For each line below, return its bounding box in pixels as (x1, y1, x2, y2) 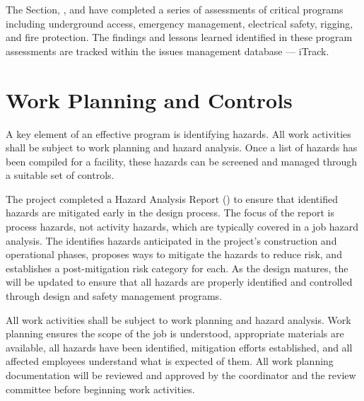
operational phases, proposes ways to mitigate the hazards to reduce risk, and (6, 247, 342, 262)
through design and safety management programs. (6, 289, 223, 303)
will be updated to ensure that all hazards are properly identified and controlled (6, 274, 353, 289)
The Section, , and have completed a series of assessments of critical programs (6, 2, 344, 16)
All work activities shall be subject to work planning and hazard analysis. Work (6, 312, 351, 327)
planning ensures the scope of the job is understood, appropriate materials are (6, 326, 344, 341)
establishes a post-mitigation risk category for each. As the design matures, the (6, 260, 348, 275)
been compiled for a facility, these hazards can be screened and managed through (6, 153, 357, 168)
